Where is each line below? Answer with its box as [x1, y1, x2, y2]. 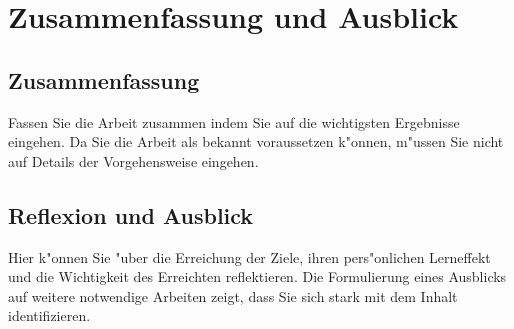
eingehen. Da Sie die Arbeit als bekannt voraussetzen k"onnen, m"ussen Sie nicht [8, 131, 504, 152]
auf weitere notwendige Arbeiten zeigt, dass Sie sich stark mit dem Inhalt [8, 285, 458, 306]
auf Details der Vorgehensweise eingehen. [8, 150, 259, 171]
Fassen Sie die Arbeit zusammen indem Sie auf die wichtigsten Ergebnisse [8, 111, 460, 132]
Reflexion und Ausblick [8, 199, 254, 230]
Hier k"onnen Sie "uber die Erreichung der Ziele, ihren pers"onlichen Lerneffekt [8, 246, 491, 267]
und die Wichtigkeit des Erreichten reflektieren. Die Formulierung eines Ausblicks [8, 266, 507, 287]
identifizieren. [8, 305, 91, 326]
